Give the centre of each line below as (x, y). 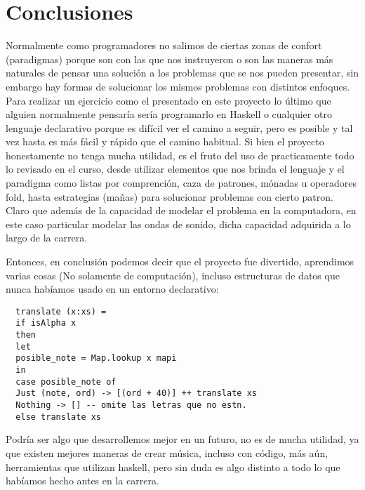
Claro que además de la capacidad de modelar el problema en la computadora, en (181, 210)
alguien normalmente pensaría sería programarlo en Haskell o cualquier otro (169, 114)
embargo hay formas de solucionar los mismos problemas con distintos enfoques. (178, 86)
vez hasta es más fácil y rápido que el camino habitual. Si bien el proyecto (165, 141)
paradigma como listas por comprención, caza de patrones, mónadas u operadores (181, 183)
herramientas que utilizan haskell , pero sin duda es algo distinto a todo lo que (173, 466)
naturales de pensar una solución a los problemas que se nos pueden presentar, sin (182, 73)
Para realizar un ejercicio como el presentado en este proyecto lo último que (168, 100)
